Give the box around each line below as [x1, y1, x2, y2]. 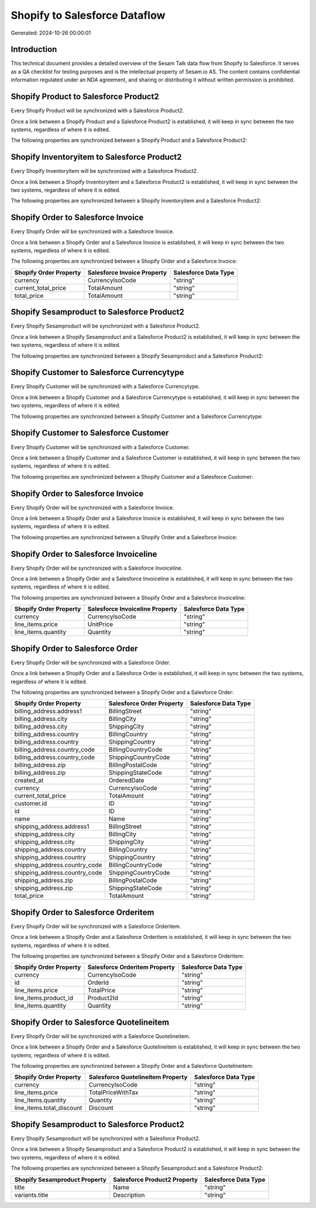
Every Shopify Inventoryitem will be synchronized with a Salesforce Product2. [11, 168, 198, 175]
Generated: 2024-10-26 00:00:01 [11, 29, 91, 36]
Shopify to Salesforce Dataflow [11, 9, 166, 22]
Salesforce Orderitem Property [87, 963, 176, 971]
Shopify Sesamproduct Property [14, 1175, 107, 1183]
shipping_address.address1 [14, 822, 90, 831]
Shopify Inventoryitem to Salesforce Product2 [11, 152, 182, 162]
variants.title [14, 1190, 49, 1199]
